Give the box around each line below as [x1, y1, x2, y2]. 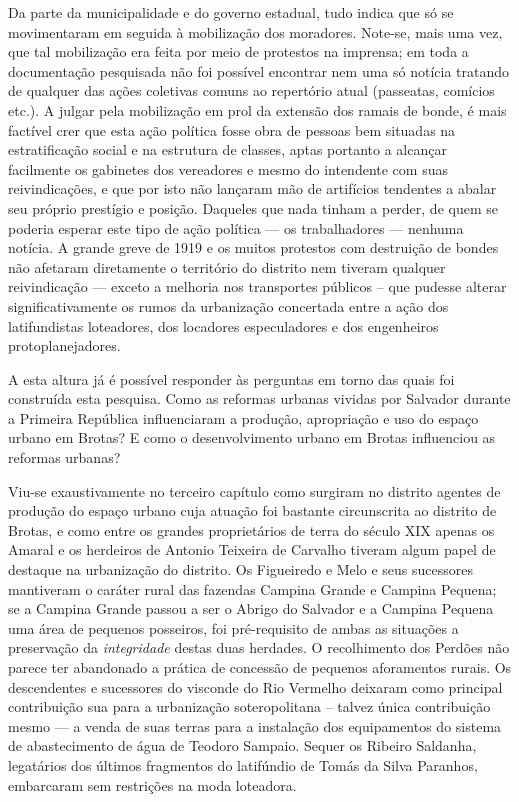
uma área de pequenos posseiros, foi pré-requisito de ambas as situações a [8, 617, 459, 638]
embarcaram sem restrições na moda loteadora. [8, 774, 297, 795]
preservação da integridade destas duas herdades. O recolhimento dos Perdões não [8, 637, 510, 658]
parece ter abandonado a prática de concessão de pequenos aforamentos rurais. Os [8, 657, 512, 677]
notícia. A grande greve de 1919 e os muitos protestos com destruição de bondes [8, 237, 499, 258]
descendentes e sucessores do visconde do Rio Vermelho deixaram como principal [8, 676, 503, 697]
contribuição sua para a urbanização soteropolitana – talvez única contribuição [8, 696, 491, 717]
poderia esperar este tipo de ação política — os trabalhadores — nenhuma [8, 217, 464, 238]
